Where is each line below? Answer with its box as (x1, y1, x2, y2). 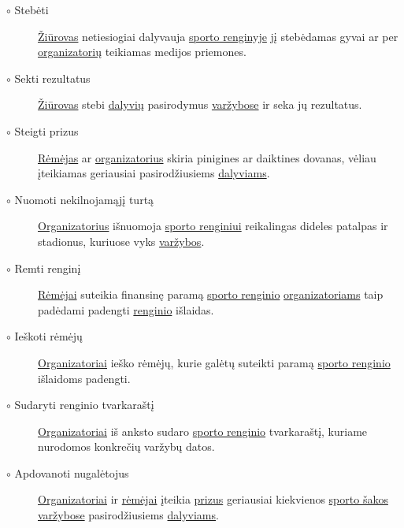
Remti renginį (14, 259, 81, 276)
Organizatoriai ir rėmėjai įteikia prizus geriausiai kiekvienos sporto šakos (38, 491, 388, 508)
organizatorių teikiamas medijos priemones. (38, 43, 246, 60)
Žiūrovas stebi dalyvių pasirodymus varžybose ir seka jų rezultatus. (38, 96, 362, 113)
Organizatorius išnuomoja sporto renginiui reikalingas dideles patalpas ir (38, 218, 388, 234)
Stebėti (14, 2, 49, 17)
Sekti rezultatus (14, 69, 91, 86)
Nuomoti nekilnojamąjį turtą (14, 191, 154, 207)
